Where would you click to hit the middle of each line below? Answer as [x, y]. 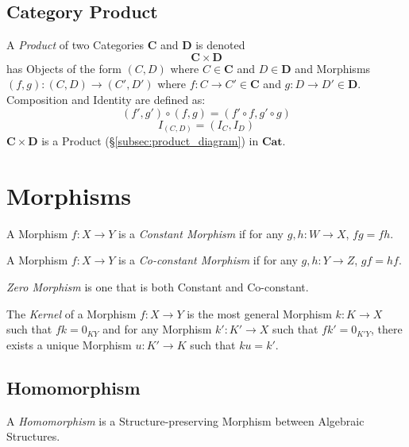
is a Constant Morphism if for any [201, 233]
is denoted [220, 45]
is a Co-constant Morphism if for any [208, 260]
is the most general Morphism [259, 313]
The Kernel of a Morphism [71, 313]
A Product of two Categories [75, 45]
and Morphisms [333, 68]
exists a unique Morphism [69, 344]
